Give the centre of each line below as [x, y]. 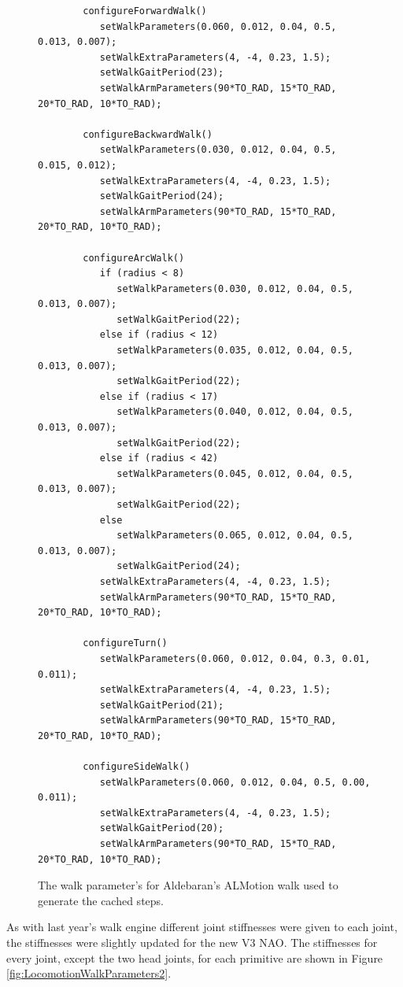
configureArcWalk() [134, 258]
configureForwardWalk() [145, 11]
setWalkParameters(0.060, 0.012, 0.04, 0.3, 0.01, [235, 658]
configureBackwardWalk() [148, 134]
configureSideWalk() [137, 767]
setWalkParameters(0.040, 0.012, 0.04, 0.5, [235, 412]
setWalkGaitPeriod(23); [162, 73]
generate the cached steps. [101, 900]
